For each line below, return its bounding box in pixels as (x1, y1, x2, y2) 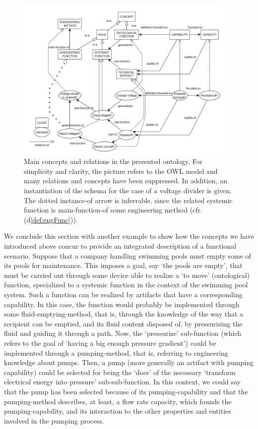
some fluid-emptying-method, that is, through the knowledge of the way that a (4, 309, 244, 319)
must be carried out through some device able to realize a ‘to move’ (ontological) (4, 269, 250, 280)
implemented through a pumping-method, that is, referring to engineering (4, 347, 228, 358)
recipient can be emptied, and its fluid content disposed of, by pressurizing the (4, 318, 243, 328)
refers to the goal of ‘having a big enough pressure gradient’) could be (4, 337, 216, 348)
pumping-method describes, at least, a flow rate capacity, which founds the (4, 396, 232, 406)
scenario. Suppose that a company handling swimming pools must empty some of (4, 250, 251, 261)
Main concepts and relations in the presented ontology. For (24, 156, 203, 166)
